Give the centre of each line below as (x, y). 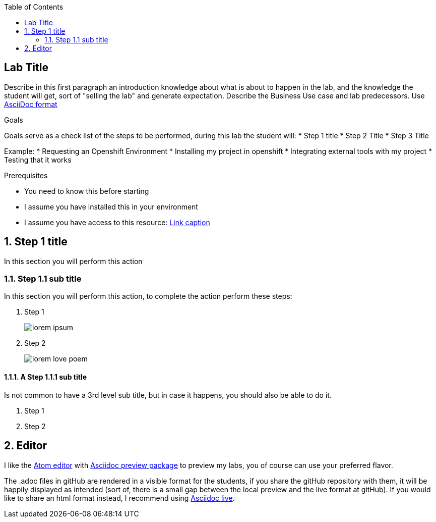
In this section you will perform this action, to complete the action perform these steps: (148, 296)
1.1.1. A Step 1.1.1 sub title (46, 377)
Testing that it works (38, 160)
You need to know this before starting (87, 191)
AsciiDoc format (31, 104)
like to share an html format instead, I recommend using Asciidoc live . (119, 498)
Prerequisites (26, 175)
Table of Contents (34, 7)
